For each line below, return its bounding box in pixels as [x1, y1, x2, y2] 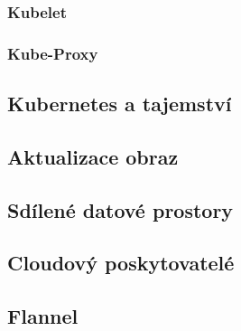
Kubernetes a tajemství [7, 90, 232, 118]
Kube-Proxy [7, 42, 98, 64]
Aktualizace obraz [7, 142, 179, 170]
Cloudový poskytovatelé [7, 249, 235, 277]
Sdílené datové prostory [7, 195, 234, 223]
